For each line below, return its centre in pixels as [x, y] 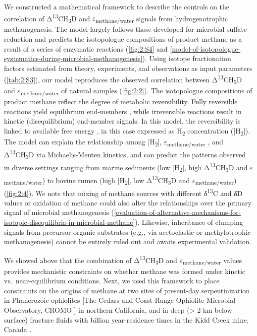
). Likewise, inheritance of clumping [189, 222]
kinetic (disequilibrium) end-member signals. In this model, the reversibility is [122, 121]
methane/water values [212, 261]
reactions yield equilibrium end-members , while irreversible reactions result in [123, 111]
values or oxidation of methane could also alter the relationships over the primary [128, 202]
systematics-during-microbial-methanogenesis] [73, 58]
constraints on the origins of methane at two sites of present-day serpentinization [127, 290]
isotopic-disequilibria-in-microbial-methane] [70, 222]
